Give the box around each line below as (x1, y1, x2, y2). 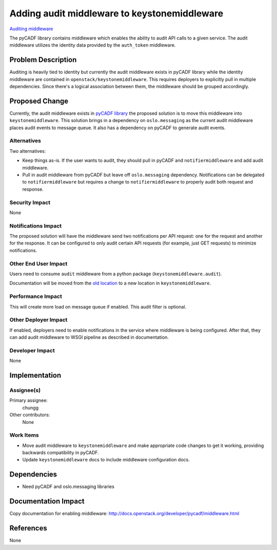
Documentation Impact (9, 497, 85, 506)
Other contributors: (9, 412, 50, 418)
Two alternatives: (9, 148, 46, 154)
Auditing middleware (9, 26, 53, 32)
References (9, 524, 47, 533)
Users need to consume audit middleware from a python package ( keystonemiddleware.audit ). (9, 271, 222, 277)
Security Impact (9, 199, 51, 206)
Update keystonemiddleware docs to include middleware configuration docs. (22, 457, 190, 463)
